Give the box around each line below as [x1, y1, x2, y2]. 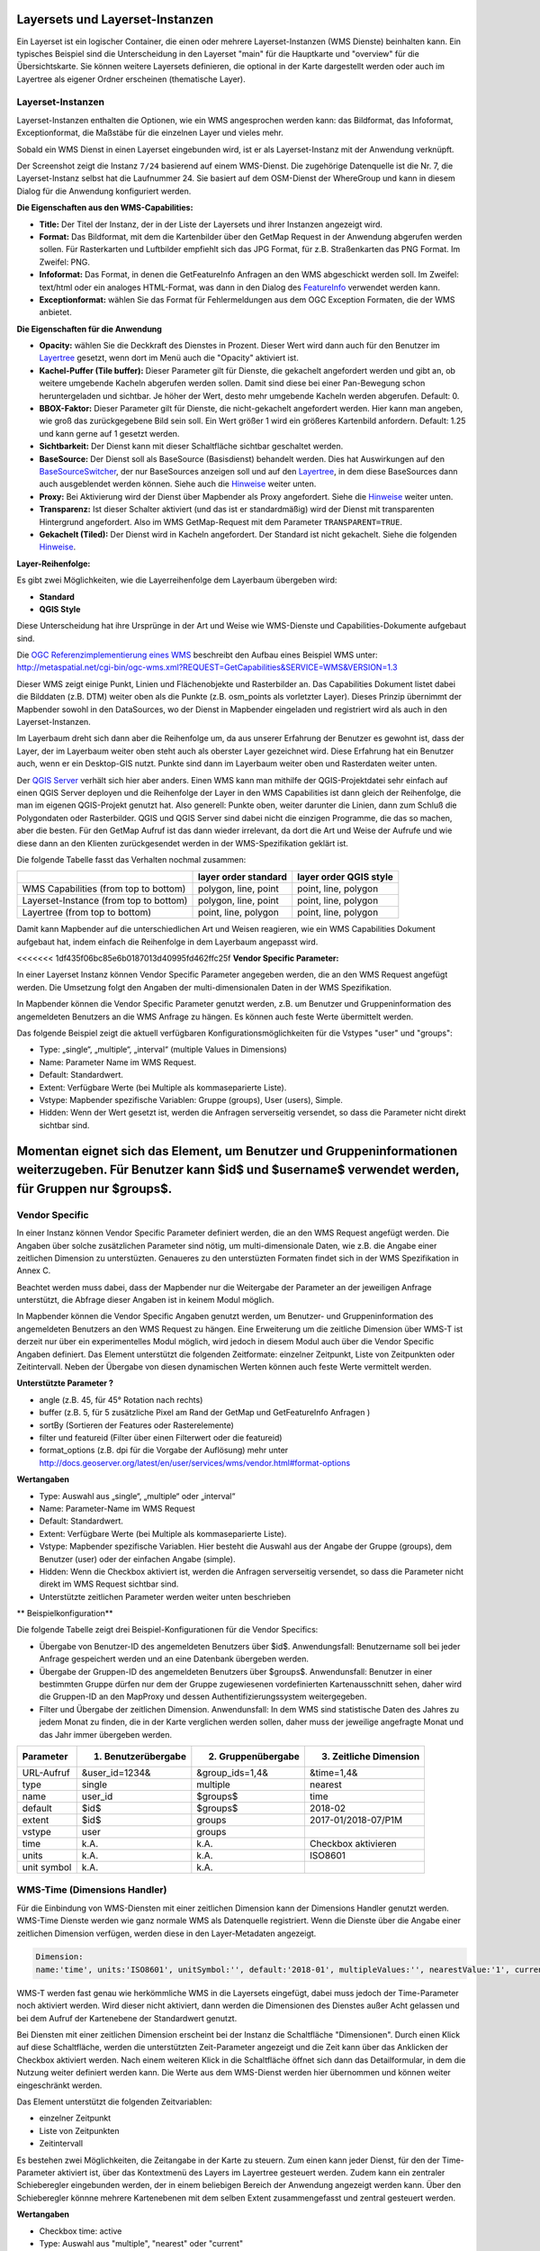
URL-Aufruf [22, 1766, 71, 1778]
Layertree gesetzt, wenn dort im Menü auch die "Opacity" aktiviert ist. [39, 352, 299, 364]
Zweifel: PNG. [39, 257, 90, 267]
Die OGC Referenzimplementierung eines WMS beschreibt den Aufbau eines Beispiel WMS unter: [16, 649, 378, 661]
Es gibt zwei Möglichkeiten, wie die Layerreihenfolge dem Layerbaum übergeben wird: [16, 574, 337, 585]
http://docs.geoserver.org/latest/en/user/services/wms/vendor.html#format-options [39, 1457, 351, 1468]
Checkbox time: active [39, 2225, 122, 2237]
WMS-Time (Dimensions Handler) [16, 1884, 167, 1896]
